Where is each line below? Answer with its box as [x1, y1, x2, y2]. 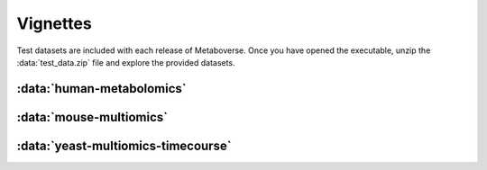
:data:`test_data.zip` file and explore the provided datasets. [16, 57, 235, 67]
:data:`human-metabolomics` [16, 81, 187, 96]
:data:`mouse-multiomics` [16, 109, 169, 125]
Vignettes [16, 13, 92, 33]
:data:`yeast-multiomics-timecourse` [16, 138, 232, 153]
